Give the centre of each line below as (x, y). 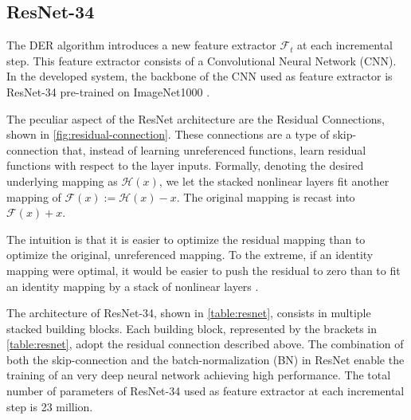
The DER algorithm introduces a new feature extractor (141, 45)
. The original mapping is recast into (266, 196)
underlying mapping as (62, 181)
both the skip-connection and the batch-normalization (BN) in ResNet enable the (205, 359)
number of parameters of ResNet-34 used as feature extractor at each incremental (205, 391)
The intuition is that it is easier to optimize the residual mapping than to (186, 239)
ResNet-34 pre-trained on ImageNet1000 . (108, 91)
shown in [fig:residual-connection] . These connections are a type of (168, 134)
